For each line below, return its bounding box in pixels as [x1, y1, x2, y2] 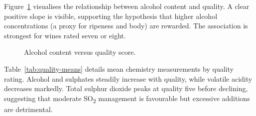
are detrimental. [4, 104, 53, 114]
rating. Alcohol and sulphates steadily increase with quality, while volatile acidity [4, 73, 253, 84]
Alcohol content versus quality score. [24, 47, 136, 57]
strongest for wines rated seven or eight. [4, 30, 126, 40]
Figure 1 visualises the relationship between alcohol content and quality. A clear [4, 1, 250, 11]
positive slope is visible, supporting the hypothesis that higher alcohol [4, 10, 218, 21]
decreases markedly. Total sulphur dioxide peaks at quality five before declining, [4, 83, 248, 94]
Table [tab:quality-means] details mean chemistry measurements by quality [4, 63, 234, 74]
